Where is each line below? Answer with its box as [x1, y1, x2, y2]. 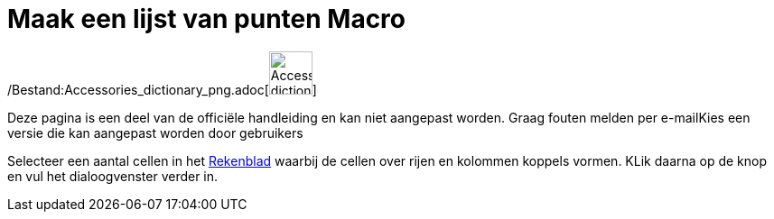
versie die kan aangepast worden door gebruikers [7, 124, 303, 141]
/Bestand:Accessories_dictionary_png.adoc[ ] [7, 81, 317, 97]
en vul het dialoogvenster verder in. [7, 168, 219, 184]
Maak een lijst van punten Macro [7, 4, 406, 34]
